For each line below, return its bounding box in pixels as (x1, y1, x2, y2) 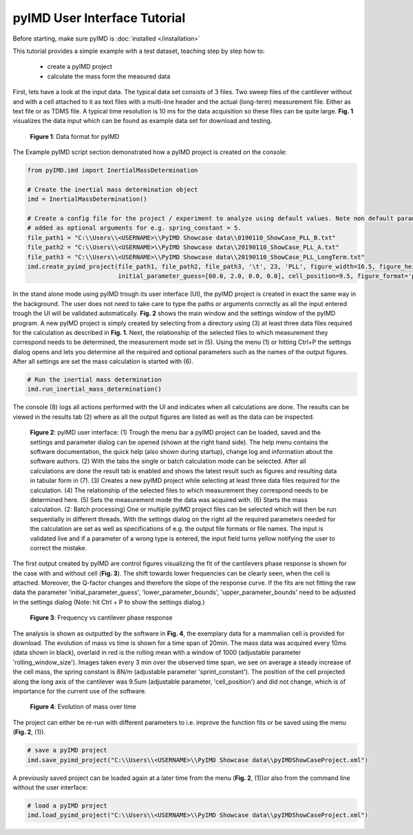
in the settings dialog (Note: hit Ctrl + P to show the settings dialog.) (12, 598, 206, 606)
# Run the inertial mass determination (27, 376, 162, 384)
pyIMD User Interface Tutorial (12, 10, 186, 25)
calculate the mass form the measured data (47, 72, 171, 80)
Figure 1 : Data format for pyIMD (30, 132, 120, 140)
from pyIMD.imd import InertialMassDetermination (27, 166, 198, 175)
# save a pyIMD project (27, 746, 108, 755)
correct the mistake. (30, 543, 87, 552)
